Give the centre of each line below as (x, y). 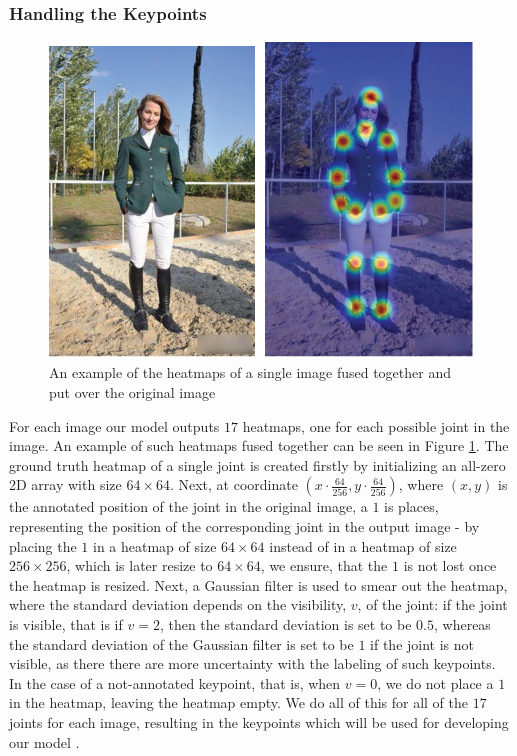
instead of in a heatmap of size (363, 545)
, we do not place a (435, 682)
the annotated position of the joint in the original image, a (188, 506)
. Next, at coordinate (233, 484)
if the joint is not (422, 643)
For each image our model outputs (114, 425)
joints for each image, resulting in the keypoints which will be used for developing (259, 721)
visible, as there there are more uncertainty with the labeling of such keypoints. (252, 663)
